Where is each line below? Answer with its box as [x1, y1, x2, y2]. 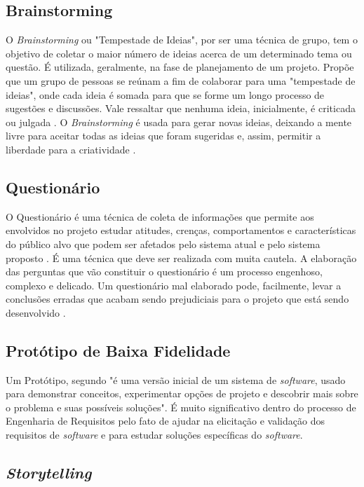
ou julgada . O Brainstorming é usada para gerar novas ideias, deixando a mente [6, 114, 352, 129]
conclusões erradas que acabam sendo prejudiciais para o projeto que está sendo [6, 291, 349, 306]
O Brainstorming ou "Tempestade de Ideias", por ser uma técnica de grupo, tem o [6, 32, 358, 47]
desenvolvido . [6, 305, 66, 320]
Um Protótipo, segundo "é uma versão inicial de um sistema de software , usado [6, 372, 346, 387]
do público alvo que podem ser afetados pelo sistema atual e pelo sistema [6, 236, 321, 251]
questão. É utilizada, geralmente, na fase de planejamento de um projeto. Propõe [6, 60, 354, 74]
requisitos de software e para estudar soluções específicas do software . [6, 427, 303, 442]
